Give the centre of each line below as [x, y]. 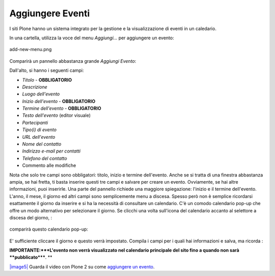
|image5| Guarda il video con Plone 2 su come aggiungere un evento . [82, 267]
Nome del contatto [42, 144]
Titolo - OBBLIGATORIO [47, 80]
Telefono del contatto [45, 158]
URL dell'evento [39, 137]
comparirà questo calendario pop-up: [49, 229]
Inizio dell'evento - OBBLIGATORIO [59, 101]
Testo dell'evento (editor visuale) [57, 115]
